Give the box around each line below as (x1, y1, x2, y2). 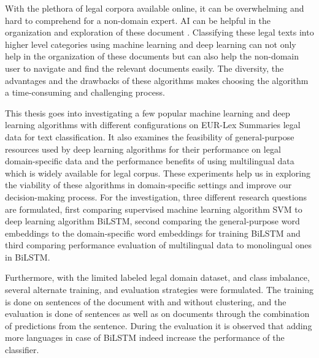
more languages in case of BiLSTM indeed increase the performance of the (5, 331, 285, 344)
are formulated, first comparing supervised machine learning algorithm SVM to (5, 202, 302, 215)
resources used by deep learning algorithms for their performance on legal (5, 142, 281, 155)
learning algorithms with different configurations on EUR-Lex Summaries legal (5, 118, 301, 131)
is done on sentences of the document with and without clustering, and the (5, 295, 286, 308)
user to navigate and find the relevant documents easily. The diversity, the (5, 61, 284, 74)
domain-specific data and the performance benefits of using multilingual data (5, 154, 294, 167)
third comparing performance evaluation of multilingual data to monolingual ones (5, 238, 312, 251)
